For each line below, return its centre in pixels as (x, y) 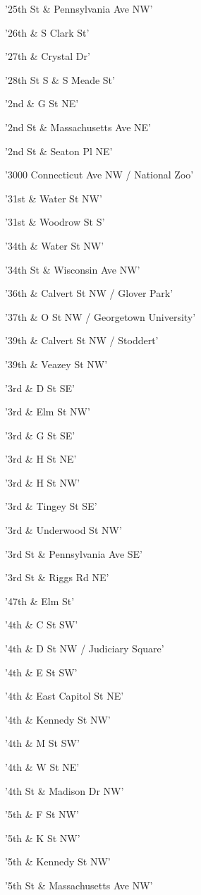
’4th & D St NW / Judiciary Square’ (85, 649)
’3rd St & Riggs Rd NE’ (57, 577)
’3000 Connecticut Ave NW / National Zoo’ (99, 175)
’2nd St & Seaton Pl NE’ (59, 151)
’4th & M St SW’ (42, 743)
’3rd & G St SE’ (40, 435)
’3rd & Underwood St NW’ (63, 530)
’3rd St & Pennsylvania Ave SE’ (74, 553)
